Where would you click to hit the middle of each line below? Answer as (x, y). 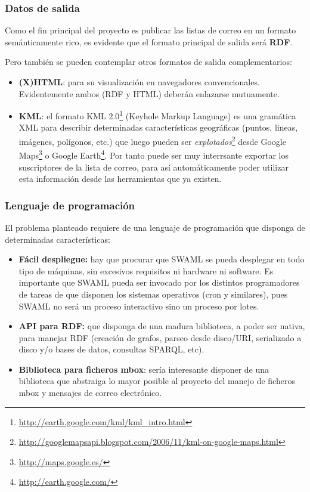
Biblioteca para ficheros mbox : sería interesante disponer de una (144, 369)
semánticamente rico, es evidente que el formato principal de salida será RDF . (149, 41)
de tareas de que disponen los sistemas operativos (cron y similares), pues (153, 294)
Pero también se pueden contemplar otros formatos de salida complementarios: (148, 62)
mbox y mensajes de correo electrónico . (90, 393)
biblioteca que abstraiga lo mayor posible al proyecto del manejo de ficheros (157, 381)
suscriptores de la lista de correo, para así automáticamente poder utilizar (154, 167)
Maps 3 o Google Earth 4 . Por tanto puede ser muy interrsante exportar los (154, 154)
